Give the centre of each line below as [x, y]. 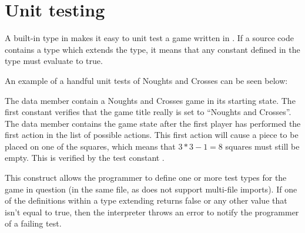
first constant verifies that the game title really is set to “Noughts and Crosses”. [148, 112]
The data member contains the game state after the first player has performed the [153, 123]
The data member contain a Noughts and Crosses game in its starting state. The [150, 100]
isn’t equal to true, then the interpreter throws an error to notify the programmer [152, 212]
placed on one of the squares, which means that [90, 146]
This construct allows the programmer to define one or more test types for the [146, 178]
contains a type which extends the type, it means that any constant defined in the [152, 49]
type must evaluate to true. [54, 61]
